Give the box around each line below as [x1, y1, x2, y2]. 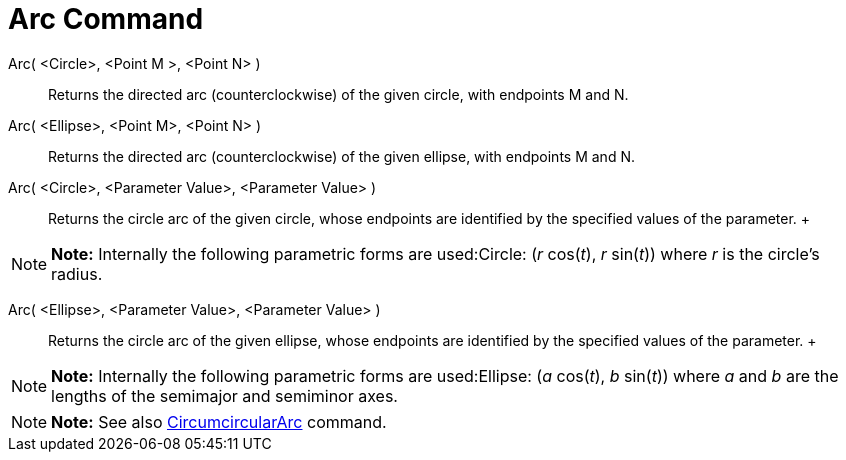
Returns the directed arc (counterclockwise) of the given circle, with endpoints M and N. [48, 85, 629, 103]
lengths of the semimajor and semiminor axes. [51, 385, 398, 406]
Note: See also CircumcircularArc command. [51, 411, 387, 432]
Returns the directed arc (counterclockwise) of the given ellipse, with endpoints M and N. [48, 147, 635, 165]
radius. [51, 263, 103, 284]
